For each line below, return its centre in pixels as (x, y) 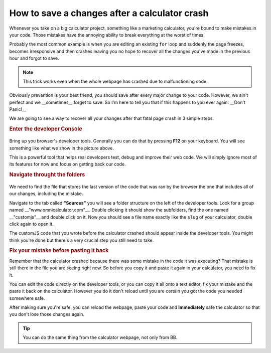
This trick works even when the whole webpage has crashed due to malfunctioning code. (115, 81)
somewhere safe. (27, 298)
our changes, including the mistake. (46, 194)
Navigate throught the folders (47, 174)
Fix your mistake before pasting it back (59, 251)
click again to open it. (31, 224)
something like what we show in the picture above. (61, 148)
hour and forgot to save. (34, 58)
